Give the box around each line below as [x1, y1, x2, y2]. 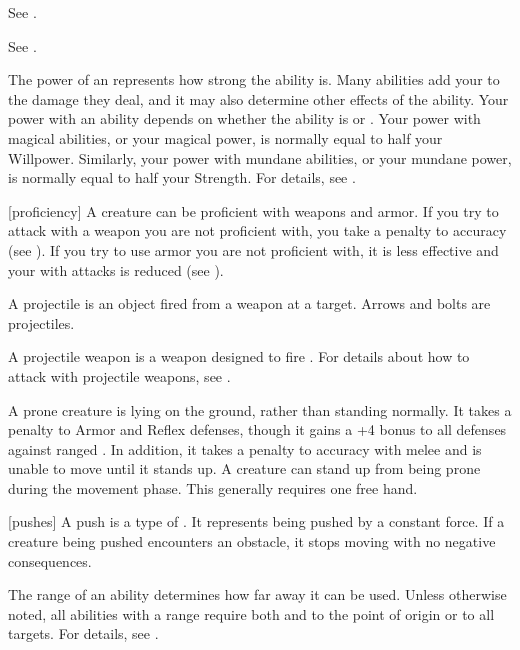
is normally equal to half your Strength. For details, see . [8, 167, 356, 188]
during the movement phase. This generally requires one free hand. [8, 477, 418, 498]
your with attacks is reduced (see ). [8, 259, 224, 280]
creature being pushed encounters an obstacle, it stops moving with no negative [8, 531, 496, 552]
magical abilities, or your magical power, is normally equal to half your [8, 127, 443, 148]
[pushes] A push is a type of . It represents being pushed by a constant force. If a [8, 511, 505, 532]
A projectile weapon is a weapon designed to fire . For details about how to [8, 346, 470, 367]
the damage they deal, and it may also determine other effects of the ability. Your [8, 88, 509, 109]
